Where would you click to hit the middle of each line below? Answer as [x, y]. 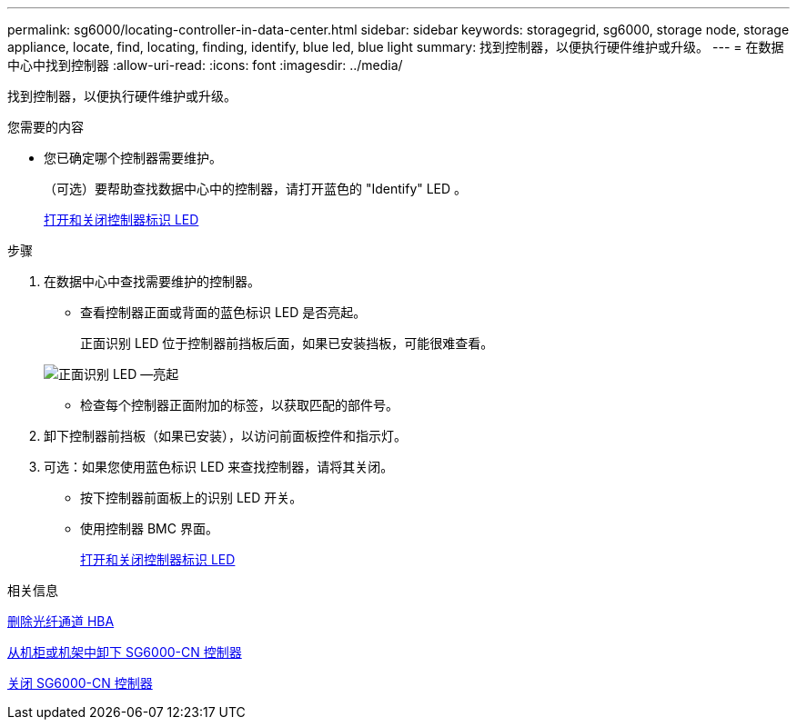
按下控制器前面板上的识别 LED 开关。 [192, 498]
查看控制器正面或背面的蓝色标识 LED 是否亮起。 [223, 312]
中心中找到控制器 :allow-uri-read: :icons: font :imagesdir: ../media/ [205, 65]
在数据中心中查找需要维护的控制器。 [152, 281]
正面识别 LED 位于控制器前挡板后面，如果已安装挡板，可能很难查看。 [287, 343]
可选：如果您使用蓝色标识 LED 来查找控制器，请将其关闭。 [219, 467]
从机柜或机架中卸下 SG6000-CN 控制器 [125, 652]
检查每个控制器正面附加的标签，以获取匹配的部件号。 [239, 405]
